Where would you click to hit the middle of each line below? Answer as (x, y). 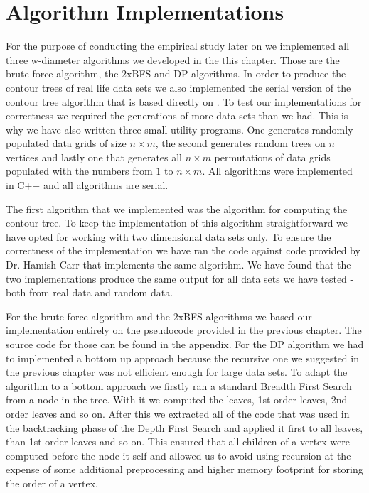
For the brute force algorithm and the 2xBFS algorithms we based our (159, 316)
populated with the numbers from (79, 171)
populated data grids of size (66, 143)
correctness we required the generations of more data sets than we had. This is (177, 115)
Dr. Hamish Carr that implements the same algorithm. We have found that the (178, 265)
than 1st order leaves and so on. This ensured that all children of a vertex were (178, 441)
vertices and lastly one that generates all (94, 157)
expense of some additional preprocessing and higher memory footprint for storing (184, 469)
